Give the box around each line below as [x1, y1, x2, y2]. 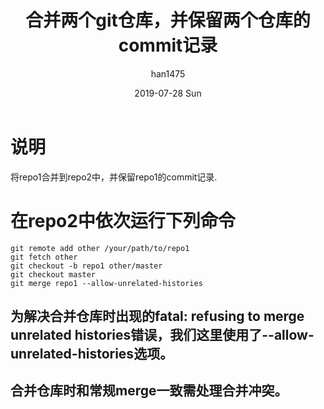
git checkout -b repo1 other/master [10, 261, 163, 271]
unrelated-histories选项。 [10, 346, 174, 363]
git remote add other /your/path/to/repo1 [10, 243, 190, 253]
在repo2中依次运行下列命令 [10, 209, 236, 232]
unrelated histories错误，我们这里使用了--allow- [10, 327, 315, 344]
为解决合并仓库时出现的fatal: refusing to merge [10, 308, 305, 325]
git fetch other [10, 252, 78, 262]
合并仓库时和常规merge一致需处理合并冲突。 [10, 382, 288, 400]
